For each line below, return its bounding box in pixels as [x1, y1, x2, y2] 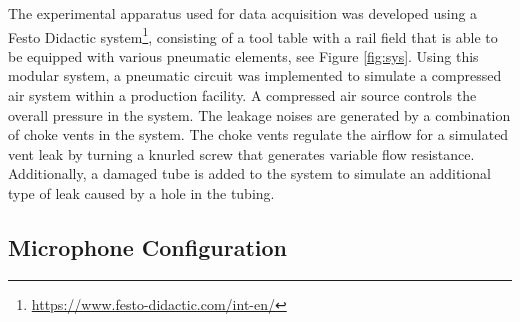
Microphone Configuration [8, 231, 287, 262]
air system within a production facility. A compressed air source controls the [8, 85, 477, 106]
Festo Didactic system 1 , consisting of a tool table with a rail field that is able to [8, 23, 498, 47]
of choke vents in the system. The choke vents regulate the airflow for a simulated [8, 124, 509, 145]
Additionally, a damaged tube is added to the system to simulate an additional [8, 163, 491, 184]
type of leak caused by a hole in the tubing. [8, 183, 275, 203]
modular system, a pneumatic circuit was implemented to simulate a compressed [8, 65, 502, 86]
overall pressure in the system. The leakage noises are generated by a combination [8, 104, 511, 125]
